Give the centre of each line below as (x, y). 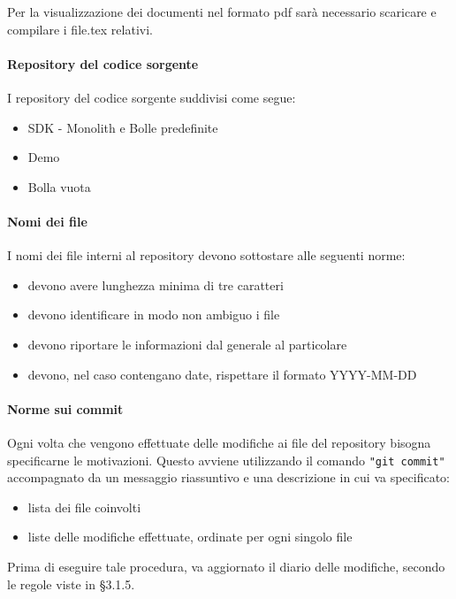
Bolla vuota (59, 186)
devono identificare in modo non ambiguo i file (154, 315)
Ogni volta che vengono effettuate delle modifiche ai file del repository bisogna (219, 442)
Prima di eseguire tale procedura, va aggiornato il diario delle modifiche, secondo (226, 566)
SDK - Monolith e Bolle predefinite (123, 127)
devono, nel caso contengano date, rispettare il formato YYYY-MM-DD (222, 374)
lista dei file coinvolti (84, 507)
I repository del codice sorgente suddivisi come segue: (152, 97)
